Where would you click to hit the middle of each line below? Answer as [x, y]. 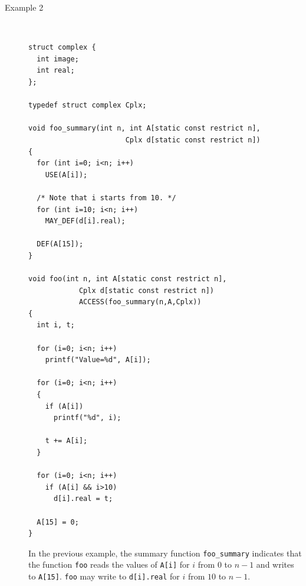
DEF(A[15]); [60, 244]
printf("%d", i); [87, 418]
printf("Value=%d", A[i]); [98, 360]
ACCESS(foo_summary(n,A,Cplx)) [140, 302]
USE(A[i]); [66, 175]
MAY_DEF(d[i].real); [85, 221]
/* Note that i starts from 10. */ [106, 198]
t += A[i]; [66, 441]
